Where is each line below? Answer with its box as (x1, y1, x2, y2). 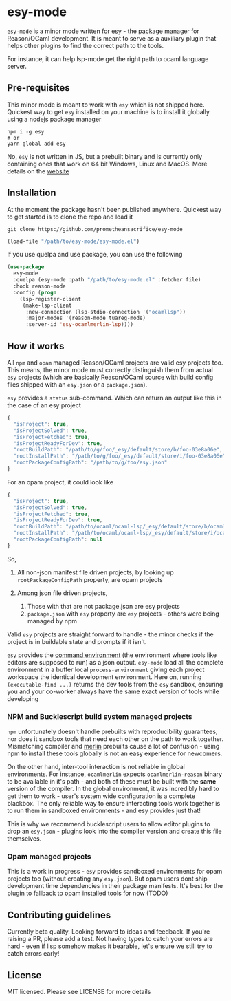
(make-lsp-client (22, 302, 72, 309)
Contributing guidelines (7, 909, 111, 921)
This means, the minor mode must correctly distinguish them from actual (7, 366, 213, 374)
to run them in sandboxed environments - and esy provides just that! (7, 806, 201, 815)
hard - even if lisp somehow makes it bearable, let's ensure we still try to (7, 942, 212, 950)
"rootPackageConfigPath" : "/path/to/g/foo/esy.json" (13, 459, 168, 466)
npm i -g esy (7, 128, 45, 135)
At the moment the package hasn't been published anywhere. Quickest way (7, 205, 222, 213)
